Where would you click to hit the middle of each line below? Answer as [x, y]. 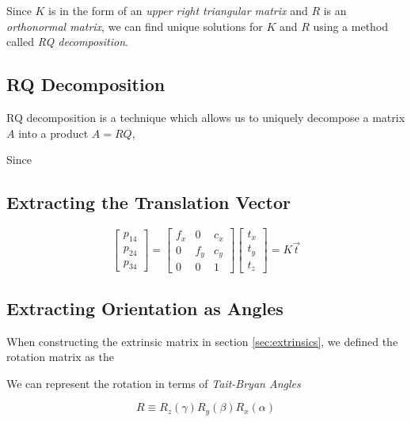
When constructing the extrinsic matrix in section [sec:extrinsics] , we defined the [202, 341]
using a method [351, 26]
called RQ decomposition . [67, 42]
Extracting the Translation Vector [148, 202]
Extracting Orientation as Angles [145, 308]
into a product [53, 133]
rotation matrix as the [60, 357]
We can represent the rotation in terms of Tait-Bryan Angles [154, 383]
